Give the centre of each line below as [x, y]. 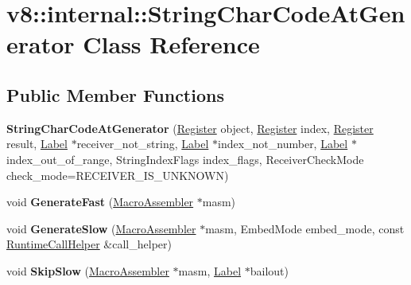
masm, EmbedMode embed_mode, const [305, 228]
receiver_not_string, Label [143, 144]
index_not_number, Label [283, 144]
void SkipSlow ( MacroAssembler [88, 270]
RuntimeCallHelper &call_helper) [89, 244]
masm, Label [210, 270]
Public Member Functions [115, 94]
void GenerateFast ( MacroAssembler [100, 202]
